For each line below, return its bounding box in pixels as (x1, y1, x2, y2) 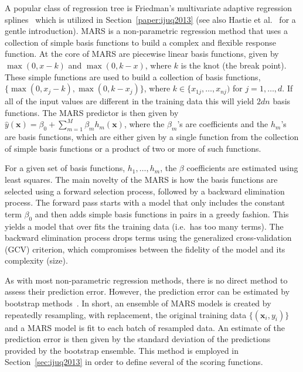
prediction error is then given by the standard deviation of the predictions (5, 333, 271, 345)
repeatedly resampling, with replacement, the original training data (5, 308, 247, 320)
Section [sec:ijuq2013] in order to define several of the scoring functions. (5, 356, 263, 368)
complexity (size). (5, 254, 68, 267)
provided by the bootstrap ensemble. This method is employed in (5, 344, 239, 356)
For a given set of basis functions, (5, 162, 125, 174)
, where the (124, 118, 165, 130)
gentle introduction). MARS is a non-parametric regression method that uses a (5, 25, 288, 37)
